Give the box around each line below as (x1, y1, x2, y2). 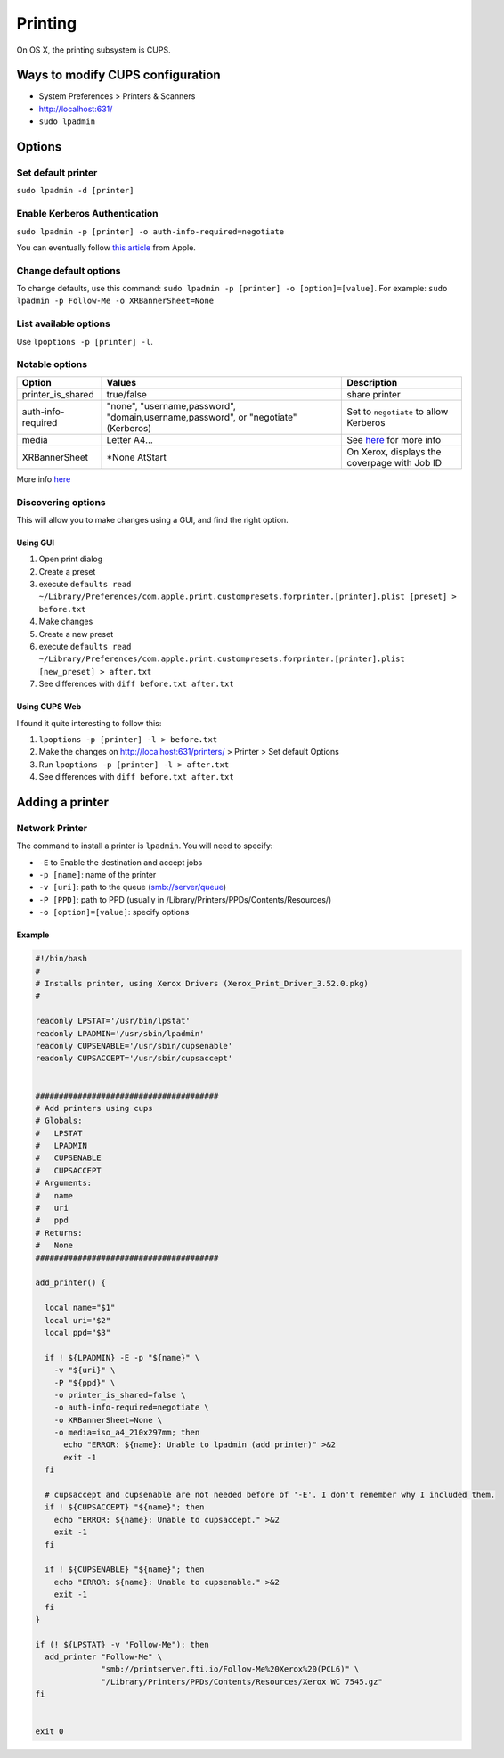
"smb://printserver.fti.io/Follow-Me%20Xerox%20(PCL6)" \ (101, 1664, 360, 1674)
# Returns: (35, 1228, 83, 1238)
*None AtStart (106, 451, 167, 463)
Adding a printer (16, 794, 110, 810)
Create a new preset (38, 628, 114, 639)
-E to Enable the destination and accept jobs (38, 856, 203, 868)
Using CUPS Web (16, 701, 82, 712)
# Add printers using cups (35, 1103, 153, 1113)
